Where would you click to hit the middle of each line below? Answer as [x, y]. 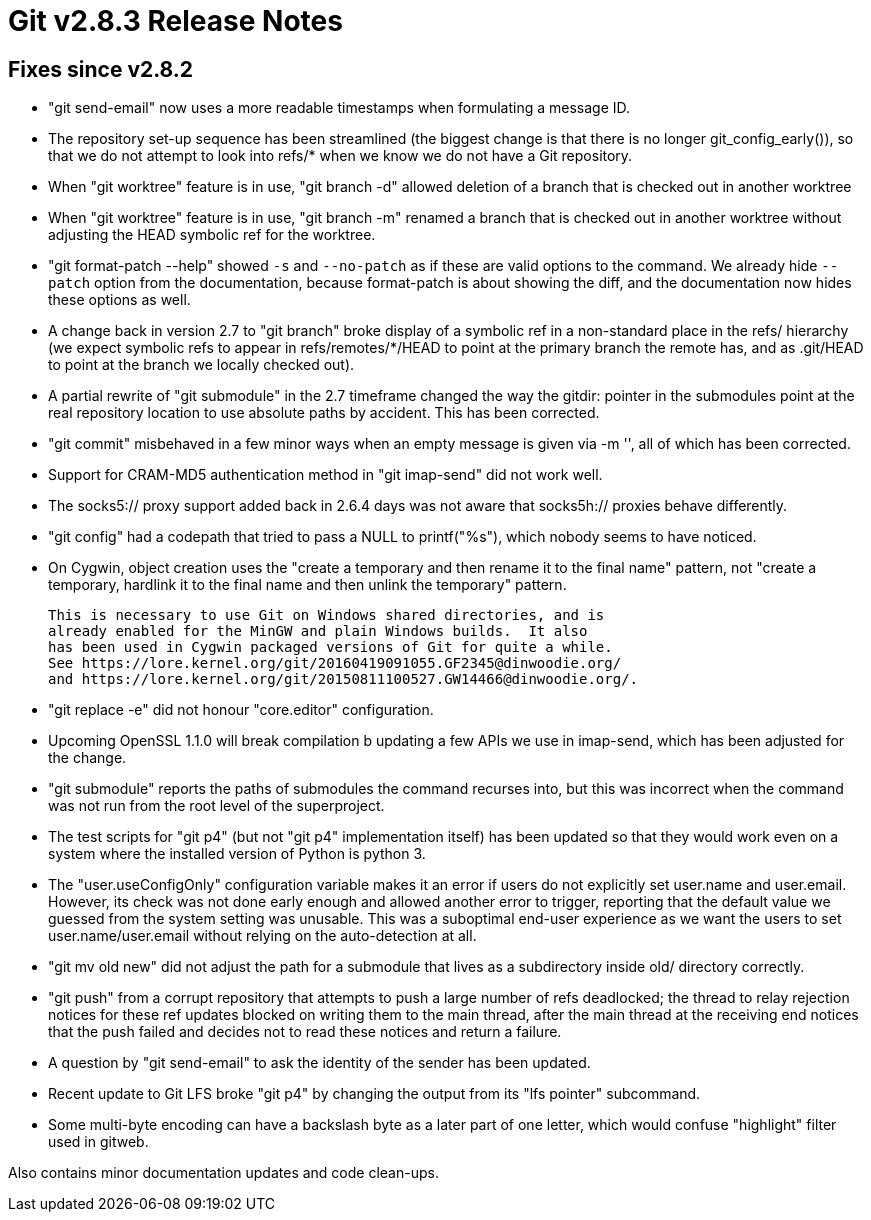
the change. [87, 758]
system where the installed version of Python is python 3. [237, 854]
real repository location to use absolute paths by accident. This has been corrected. [324, 413]
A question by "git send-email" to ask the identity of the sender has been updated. [319, 1063]
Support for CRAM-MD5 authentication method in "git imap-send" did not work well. [325, 475]
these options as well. [119, 300]
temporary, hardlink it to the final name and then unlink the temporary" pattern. [307, 585]
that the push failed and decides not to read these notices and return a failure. [305, 1032]
